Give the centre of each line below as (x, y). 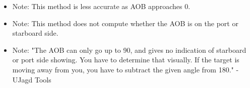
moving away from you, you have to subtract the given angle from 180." (123, 69)
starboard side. (35, 33)
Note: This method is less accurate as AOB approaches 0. (101, 6)
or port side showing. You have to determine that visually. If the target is (126, 60)
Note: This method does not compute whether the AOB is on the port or (125, 23)
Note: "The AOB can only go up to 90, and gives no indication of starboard (129, 50)
